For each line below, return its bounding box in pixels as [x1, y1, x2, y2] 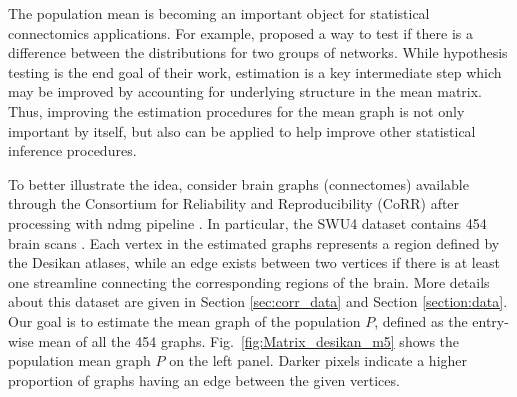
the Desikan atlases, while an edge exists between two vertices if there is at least [8, 252, 500, 273]
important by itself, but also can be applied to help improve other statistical [8, 120, 476, 141]
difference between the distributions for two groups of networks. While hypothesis [8, 42, 508, 63]
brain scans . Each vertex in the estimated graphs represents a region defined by [8, 232, 500, 253]
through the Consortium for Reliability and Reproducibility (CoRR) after [8, 193, 460, 214]
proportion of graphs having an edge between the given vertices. [8, 369, 400, 390]
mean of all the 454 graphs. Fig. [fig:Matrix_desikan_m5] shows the [38, 330, 460, 351]
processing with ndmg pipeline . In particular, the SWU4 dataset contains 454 [8, 212, 487, 233]
